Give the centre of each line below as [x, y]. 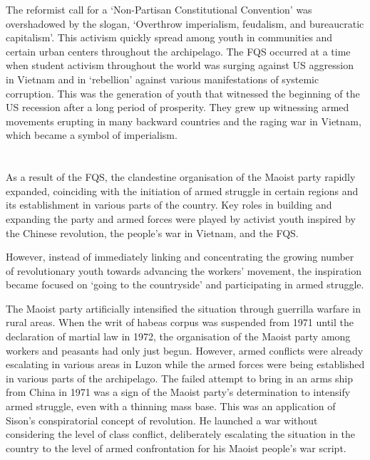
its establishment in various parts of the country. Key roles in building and [169, 205]
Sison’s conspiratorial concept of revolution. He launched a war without [162, 420]
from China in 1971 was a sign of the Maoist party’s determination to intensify [178, 392]
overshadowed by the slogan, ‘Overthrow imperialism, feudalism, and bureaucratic [185, 23]
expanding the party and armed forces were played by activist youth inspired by [181, 218]
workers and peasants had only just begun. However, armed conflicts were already [185, 350]
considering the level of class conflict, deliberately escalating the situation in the [181, 434]
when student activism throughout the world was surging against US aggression [180, 65]
